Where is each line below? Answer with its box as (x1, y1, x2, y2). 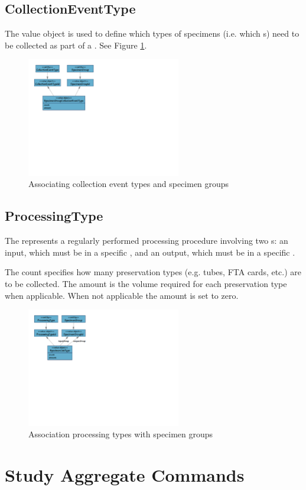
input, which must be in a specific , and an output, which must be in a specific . (5, 246, 295, 258)
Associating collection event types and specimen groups (28, 178, 229, 190)
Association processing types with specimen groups (28, 428, 213, 440)
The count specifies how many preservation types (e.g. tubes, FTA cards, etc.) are (5, 266, 302, 278)
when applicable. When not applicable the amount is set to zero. (5, 289, 239, 301)
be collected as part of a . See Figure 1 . (5, 38, 147, 51)
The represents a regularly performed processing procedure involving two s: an (5, 234, 288, 247)
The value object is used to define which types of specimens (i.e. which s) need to (5, 27, 300, 40)
